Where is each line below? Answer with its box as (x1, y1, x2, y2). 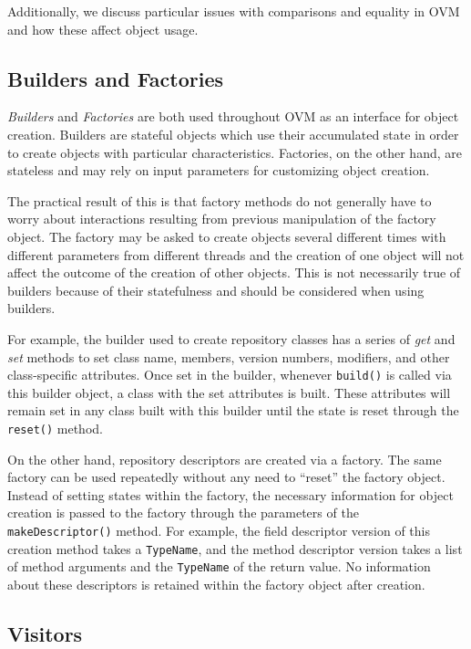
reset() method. (7, 418, 103, 437)
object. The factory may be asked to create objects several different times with (7, 226, 446, 246)
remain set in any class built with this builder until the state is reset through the (7, 401, 459, 420)
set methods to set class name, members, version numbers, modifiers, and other (7, 347, 450, 366)
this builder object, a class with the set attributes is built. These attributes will (7, 382, 451, 402)
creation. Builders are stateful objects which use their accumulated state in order (7, 124, 459, 143)
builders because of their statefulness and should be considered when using (7, 280, 425, 299)
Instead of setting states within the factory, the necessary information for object (7, 485, 454, 504)
